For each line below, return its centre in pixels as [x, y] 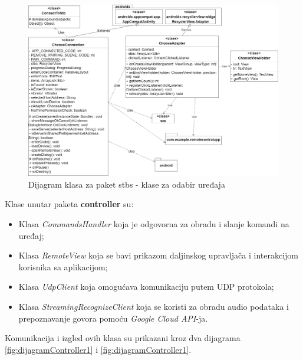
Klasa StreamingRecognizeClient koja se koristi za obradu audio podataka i [154, 306]
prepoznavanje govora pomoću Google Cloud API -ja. [113, 318]
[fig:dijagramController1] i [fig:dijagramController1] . [98, 349]
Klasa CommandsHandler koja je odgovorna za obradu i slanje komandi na [154, 224]
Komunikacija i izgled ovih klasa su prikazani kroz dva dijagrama [123, 338]
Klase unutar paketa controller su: [69, 204]
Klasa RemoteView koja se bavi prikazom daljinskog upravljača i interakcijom [159, 255]
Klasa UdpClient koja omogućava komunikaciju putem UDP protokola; [146, 287]
